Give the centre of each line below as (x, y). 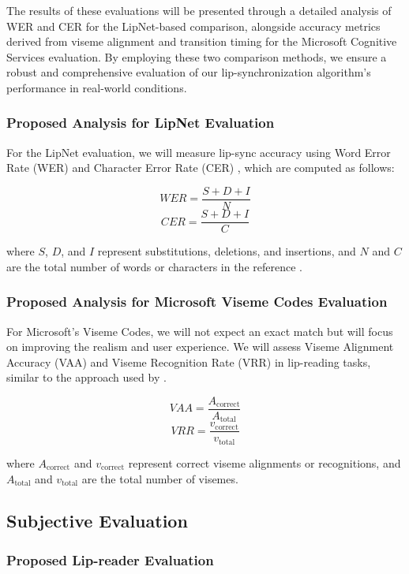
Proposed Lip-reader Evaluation (110, 559)
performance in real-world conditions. (97, 87)
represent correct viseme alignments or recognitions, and (265, 462)
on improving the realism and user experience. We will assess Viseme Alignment (200, 347)
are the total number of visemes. (160, 478)
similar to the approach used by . (86, 377)
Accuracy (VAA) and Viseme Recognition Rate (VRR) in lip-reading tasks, (189, 362)
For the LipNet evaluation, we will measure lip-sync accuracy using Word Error (199, 152)
